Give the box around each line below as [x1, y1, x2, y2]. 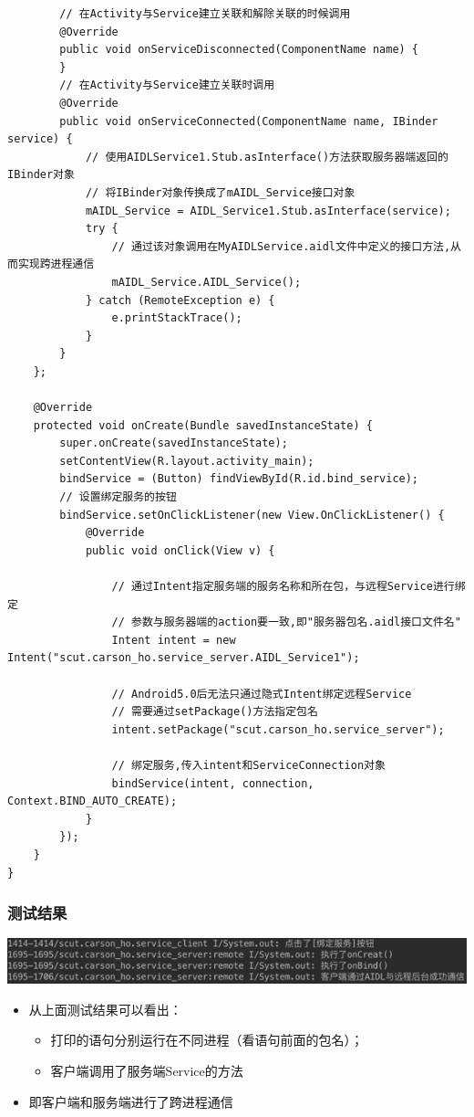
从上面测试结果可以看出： [28, 999, 182, 1018]
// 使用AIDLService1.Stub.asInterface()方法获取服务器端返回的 [85, 150, 448, 163]
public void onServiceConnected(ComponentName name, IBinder [59, 114, 438, 128]
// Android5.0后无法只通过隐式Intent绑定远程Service [111, 687, 412, 701]
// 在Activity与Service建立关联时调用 [59, 79, 275, 92]
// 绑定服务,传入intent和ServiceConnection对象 [111, 758, 386, 772]
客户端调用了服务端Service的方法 [50, 1060, 243, 1080]
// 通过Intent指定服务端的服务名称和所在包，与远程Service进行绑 [111, 580, 466, 593]
